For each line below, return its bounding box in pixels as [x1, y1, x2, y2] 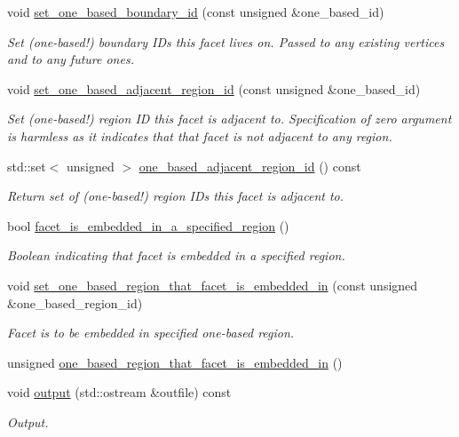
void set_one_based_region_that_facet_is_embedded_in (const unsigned [7, 275, 418, 294]
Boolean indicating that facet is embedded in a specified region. [7, 246, 345, 265]
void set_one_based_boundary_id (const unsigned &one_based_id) [7, 3, 384, 20]
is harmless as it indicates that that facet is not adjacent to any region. [7, 126, 392, 145]
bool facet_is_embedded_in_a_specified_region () [7, 216, 289, 234]
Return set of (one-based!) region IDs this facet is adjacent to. [7, 187, 344, 205]
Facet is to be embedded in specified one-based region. [7, 323, 295, 342]
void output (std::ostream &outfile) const [7, 383, 232, 401]
